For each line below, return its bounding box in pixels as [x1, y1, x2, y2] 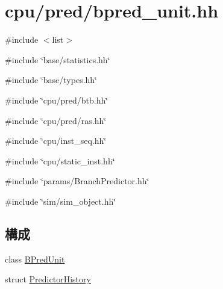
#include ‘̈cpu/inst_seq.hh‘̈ [5, 134, 107, 147]
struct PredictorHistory [5, 273, 91, 285]
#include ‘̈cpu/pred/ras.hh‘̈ [5, 114, 107, 126]
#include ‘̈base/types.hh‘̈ [5, 73, 98, 86]
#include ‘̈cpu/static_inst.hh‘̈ [5, 154, 115, 167]
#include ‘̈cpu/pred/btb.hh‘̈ [5, 93, 108, 106]
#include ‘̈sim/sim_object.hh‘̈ [5, 194, 116, 207]
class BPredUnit [5, 252, 65, 265]
